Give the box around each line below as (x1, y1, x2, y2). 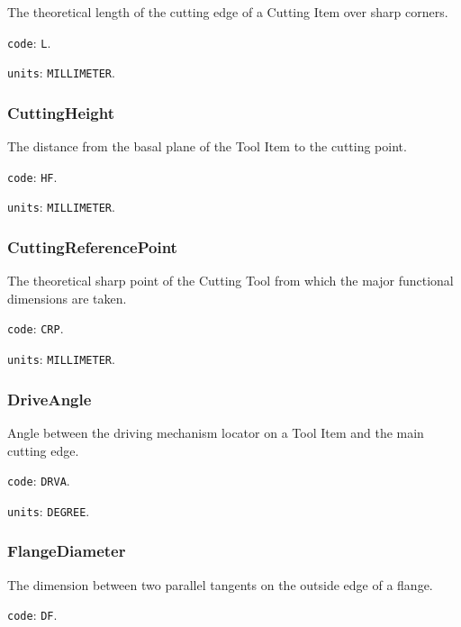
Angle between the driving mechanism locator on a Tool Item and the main (7, 423, 424, 441)
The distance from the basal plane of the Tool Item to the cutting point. (7, 137, 407, 156)
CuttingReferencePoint (7, 235, 177, 258)
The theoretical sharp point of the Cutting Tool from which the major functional (7, 271, 454, 290)
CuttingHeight (7, 101, 114, 123)
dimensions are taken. (7, 288, 127, 307)
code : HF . (7, 167, 58, 186)
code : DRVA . (7, 471, 70, 490)
